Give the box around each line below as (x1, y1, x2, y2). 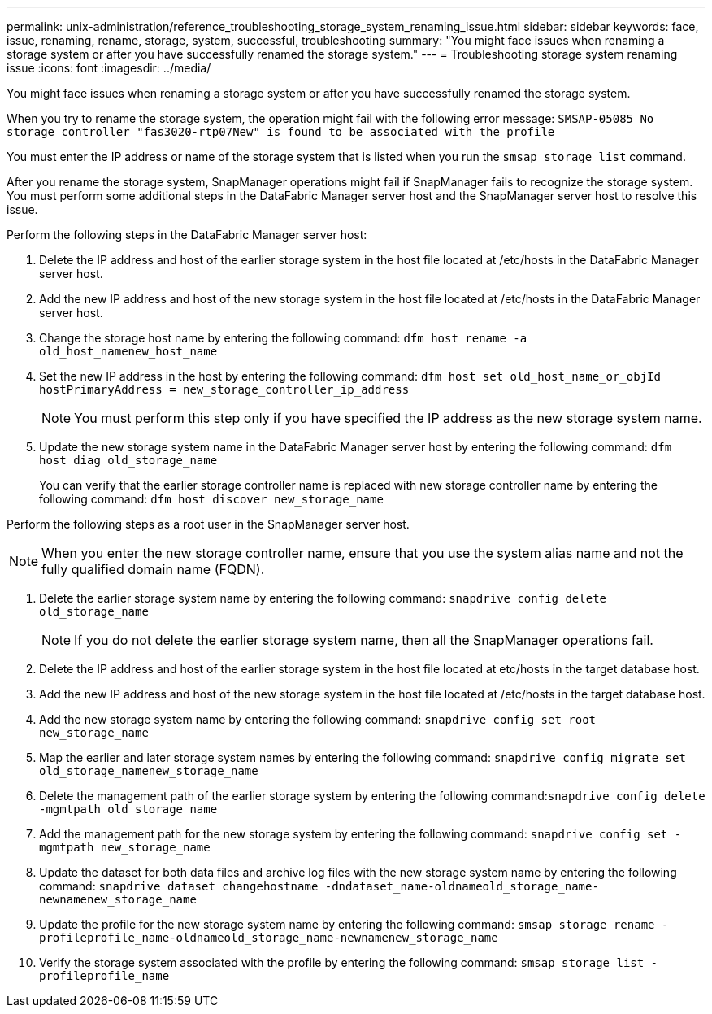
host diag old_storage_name (39, 454, 218, 467)
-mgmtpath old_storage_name (39, 803, 218, 816)
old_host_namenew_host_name (39, 345, 218, 358)
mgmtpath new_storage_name (39, 841, 211, 854)
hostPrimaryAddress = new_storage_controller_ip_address (39, 383, 410, 396)
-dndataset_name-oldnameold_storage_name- (324, 880, 599, 893)
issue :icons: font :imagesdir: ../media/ (7, 61, 211, 75)
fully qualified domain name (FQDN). (41, 561, 265, 577)
